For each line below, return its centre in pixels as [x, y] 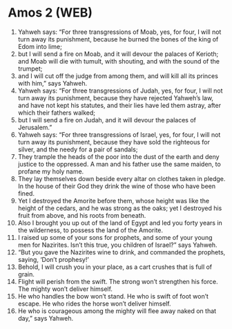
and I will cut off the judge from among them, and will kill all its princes [118, 76]
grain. [26, 274]
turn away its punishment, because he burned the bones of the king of [118, 39]
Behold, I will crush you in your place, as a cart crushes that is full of [115, 267]
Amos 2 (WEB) [50, 13]
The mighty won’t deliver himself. [65, 289]
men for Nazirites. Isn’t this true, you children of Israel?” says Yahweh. [117, 245]
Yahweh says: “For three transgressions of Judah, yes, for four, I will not [120, 91]
